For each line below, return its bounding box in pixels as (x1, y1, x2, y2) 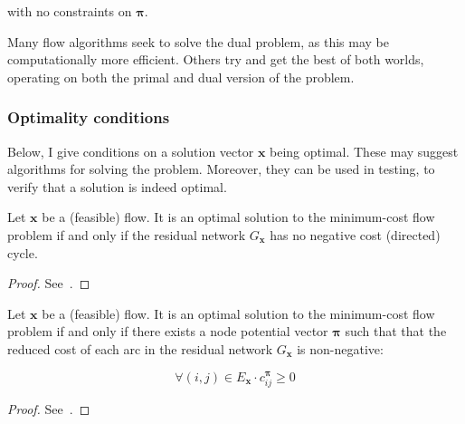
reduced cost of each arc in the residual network (7, 339, 273, 358)
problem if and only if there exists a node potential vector (7, 322, 328, 341)
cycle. (7, 243, 38, 262)
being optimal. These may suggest (270, 141, 459, 160)
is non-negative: (297, 339, 384, 358)
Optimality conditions (7, 106, 170, 129)
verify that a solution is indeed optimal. (7, 177, 227, 196)
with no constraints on (7, 2, 132, 20)
